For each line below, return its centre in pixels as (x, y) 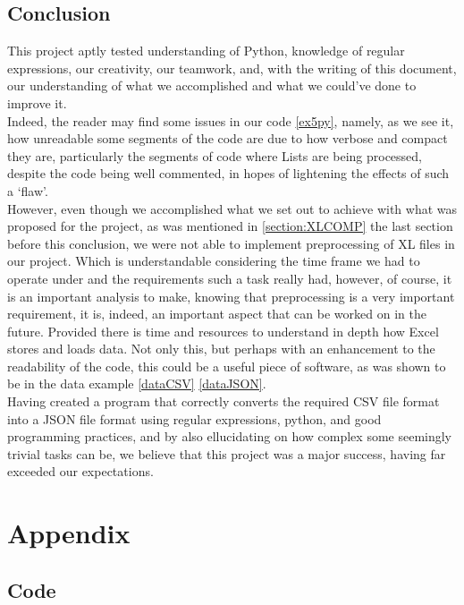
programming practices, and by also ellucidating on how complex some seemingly (230, 436)
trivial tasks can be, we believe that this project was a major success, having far (227, 453)
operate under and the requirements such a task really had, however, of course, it (230, 278)
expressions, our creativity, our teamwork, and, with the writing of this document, (232, 68)
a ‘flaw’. (28, 190)
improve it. (37, 102)
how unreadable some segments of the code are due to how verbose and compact (228, 138)
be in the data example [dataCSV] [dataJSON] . (137, 383)
